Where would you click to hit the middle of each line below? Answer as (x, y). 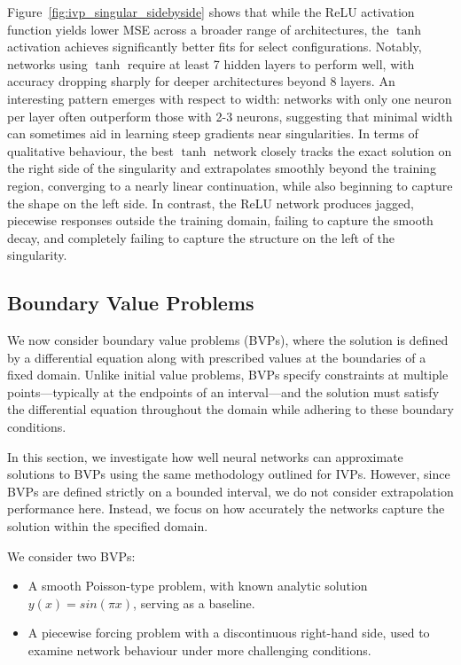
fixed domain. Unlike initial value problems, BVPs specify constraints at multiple (228, 375)
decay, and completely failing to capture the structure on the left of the (201, 237)
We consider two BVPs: (71, 555)
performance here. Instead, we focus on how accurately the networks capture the (226, 509)
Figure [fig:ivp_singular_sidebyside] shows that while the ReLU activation (211, 12)
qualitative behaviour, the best (90, 150)
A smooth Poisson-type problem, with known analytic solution (198, 586)
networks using (47, 63)
